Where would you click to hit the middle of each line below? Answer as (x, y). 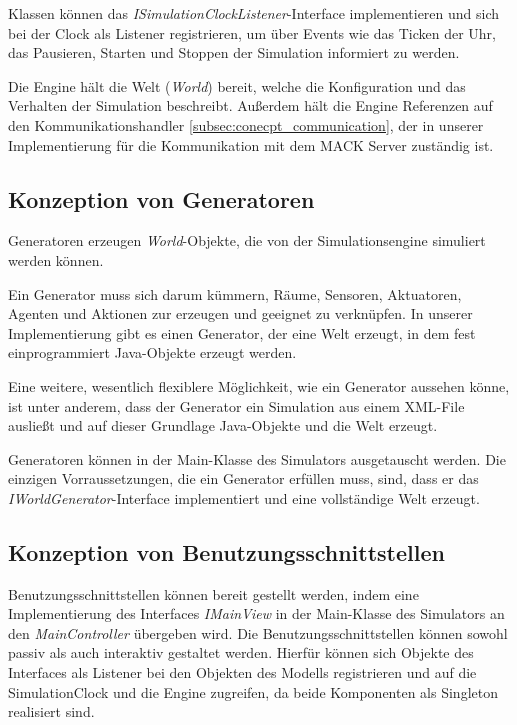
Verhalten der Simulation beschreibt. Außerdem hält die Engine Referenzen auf (250, 105)
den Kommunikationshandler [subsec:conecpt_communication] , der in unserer (246, 124)
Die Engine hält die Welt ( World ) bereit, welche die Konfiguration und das (237, 85)
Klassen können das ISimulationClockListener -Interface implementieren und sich (254, 13)
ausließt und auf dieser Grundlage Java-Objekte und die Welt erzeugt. (223, 425)
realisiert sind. (51, 711)
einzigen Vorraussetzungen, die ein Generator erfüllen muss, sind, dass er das (243, 478)
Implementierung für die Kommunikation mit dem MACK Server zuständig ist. (251, 144)
